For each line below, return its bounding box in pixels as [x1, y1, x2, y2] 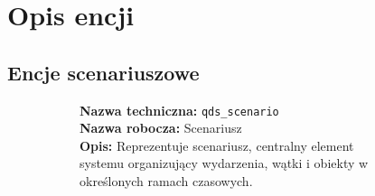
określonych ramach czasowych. [80, 172, 253, 191]
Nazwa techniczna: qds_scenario [80, 100, 279, 119]
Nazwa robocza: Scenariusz [80, 118, 242, 137]
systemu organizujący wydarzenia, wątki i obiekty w [80, 154, 369, 173]
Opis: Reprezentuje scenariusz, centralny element [80, 135, 354, 154]
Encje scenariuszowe [7, 58, 200, 86]
